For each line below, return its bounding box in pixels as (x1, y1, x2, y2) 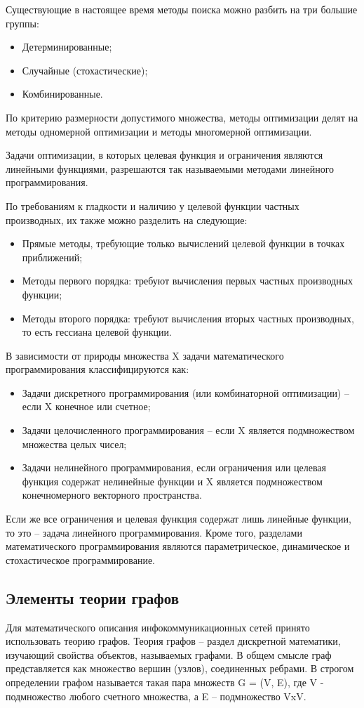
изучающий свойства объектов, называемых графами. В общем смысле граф (6, 647, 332, 662)
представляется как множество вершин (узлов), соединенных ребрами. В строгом (6, 661, 354, 676)
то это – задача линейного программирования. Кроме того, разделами (6, 525, 302, 539)
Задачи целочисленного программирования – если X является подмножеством (22, 423, 355, 438)
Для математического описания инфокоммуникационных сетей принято (6, 619, 310, 634)
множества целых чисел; (22, 436, 127, 451)
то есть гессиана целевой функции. (22, 324, 172, 339)
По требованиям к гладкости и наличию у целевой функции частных (6, 198, 299, 213)
